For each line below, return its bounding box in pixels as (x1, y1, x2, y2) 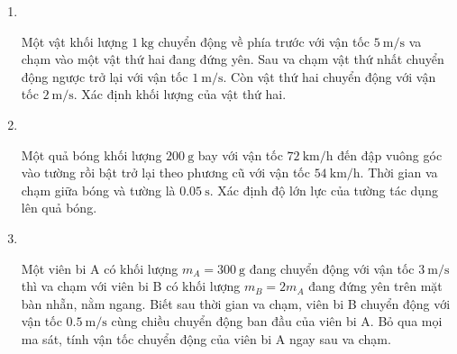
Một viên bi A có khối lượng (21, 259, 178, 277)
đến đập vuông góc (337, 145, 443, 164)
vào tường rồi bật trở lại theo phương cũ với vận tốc (21, 163, 310, 182)
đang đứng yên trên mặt (308, 277, 443, 295)
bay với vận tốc (197, 145, 283, 164)
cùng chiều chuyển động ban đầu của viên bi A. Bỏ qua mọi (111, 312, 443, 331)
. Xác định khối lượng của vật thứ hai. (73, 85, 287, 104)
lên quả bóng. (21, 198, 97, 217)
